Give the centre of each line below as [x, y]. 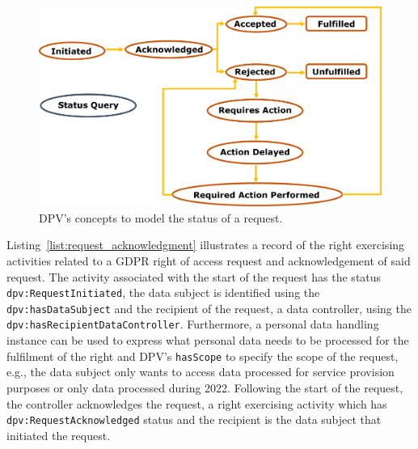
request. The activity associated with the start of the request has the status [194, 276]
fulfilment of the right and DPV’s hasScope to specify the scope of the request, [203, 356]
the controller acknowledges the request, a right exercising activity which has [197, 403]
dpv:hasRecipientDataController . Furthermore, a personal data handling [193, 324]
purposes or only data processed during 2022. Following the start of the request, [205, 387]
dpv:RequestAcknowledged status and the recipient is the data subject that [194, 419]
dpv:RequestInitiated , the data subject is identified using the [163, 292]
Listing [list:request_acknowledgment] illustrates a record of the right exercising [206, 245]
